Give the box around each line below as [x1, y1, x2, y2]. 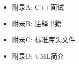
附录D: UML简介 [12, 50, 64, 61]
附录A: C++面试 [12, 2, 64, 12]
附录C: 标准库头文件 [12, 34, 76, 45]
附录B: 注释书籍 [12, 18, 62, 28]
